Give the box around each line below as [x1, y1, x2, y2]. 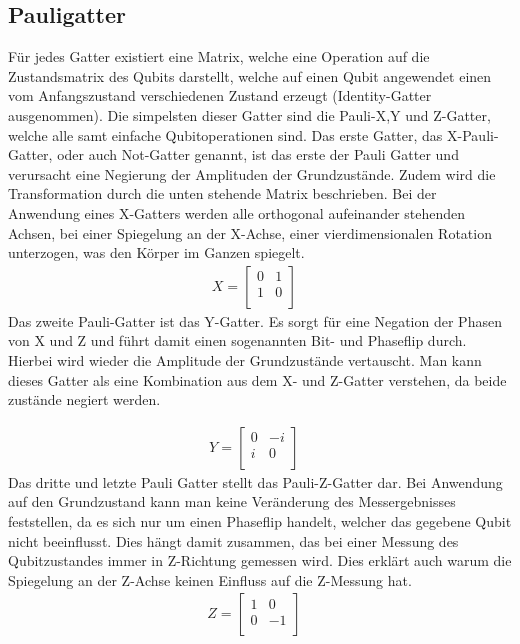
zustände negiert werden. [8, 389, 161, 410]
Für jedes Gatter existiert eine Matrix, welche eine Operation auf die [8, 46, 430, 67]
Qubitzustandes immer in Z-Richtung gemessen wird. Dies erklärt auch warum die [8, 550, 512, 571]
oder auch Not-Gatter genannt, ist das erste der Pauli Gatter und [57, 144, 459, 165]
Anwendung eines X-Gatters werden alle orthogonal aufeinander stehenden [8, 202, 466, 223]
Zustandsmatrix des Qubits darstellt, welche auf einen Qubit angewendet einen [8, 65, 492, 86]
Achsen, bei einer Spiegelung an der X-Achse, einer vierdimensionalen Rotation [8, 222, 492, 243]
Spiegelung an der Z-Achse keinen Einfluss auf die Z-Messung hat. [8, 569, 412, 590]
